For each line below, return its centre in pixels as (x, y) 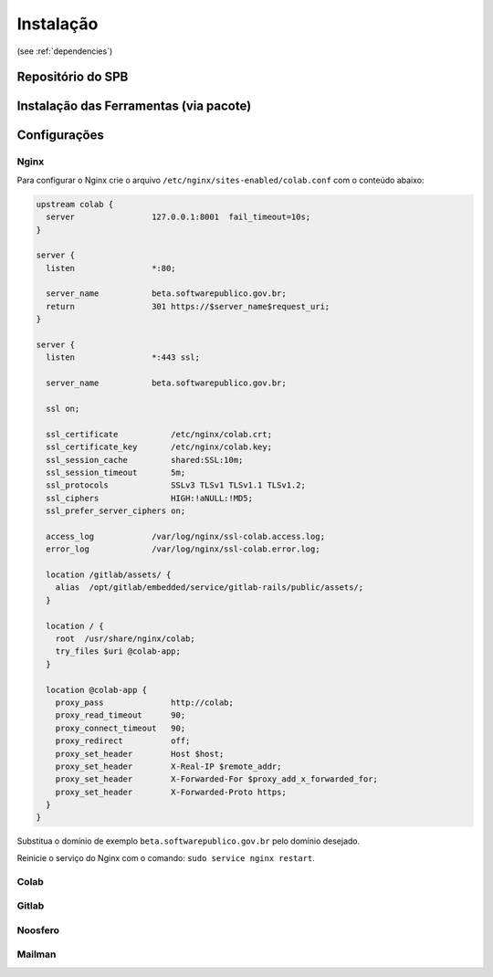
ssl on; (63, 408)
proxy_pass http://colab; (145, 702)
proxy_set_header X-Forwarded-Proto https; (171, 792)
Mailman (37, 954)
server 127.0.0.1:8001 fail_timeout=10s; (178, 217)
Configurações (61, 136)
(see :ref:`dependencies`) (65, 51)
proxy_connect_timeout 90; (121, 728)
